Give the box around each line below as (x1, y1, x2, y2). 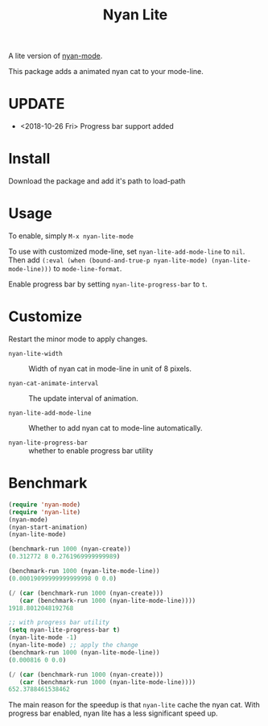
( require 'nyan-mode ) (8, 501, 81, 509)
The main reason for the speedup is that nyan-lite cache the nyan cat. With (8, 700, 260, 710)
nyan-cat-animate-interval (8, 379, 99, 387)
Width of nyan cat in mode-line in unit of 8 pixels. (28, 364, 192, 373)
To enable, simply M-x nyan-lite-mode (8, 231, 134, 241)
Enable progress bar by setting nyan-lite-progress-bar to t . (8, 279, 208, 289)
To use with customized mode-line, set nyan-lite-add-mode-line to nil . (8, 247, 245, 256)
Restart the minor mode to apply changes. (8, 334, 148, 344)
